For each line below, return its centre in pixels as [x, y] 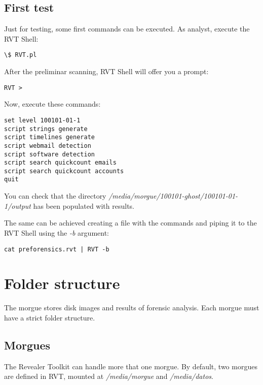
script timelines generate [49, 137]
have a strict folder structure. [50, 317]
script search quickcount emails [60, 163]
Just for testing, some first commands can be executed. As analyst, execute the [127, 29]
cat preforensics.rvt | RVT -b [57, 249]
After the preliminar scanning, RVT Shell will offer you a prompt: [106, 71]
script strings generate [46, 129]
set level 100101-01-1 [42, 120]
